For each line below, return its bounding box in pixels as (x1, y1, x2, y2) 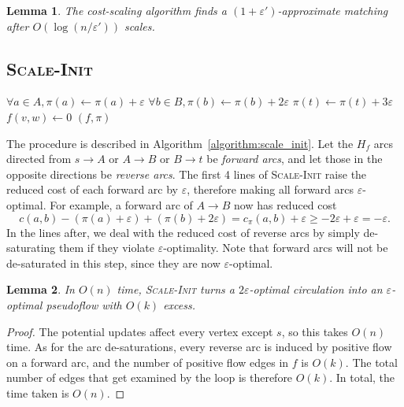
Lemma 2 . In (6, 281, 75, 298)
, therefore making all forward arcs (187, 181, 354, 198)
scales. (124, 17, 155, 34)
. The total (345, 353, 398, 370)
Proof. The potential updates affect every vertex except (6, 323, 273, 339)
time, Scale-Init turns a (117, 281, 235, 298)
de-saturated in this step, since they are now (6, 254, 221, 271)
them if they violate (59, 239, 154, 256)
